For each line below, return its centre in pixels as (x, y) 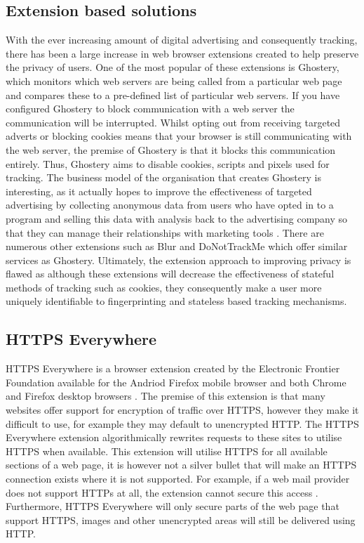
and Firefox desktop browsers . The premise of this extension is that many (166, 396)
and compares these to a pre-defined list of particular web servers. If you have (173, 94)
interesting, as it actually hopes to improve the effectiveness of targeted (159, 191)
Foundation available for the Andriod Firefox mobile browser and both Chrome (176, 382)
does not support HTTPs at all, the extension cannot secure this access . (162, 492)
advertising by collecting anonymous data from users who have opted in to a (170, 205)
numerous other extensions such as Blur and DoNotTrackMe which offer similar (177, 246)
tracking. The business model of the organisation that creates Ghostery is (163, 177)
